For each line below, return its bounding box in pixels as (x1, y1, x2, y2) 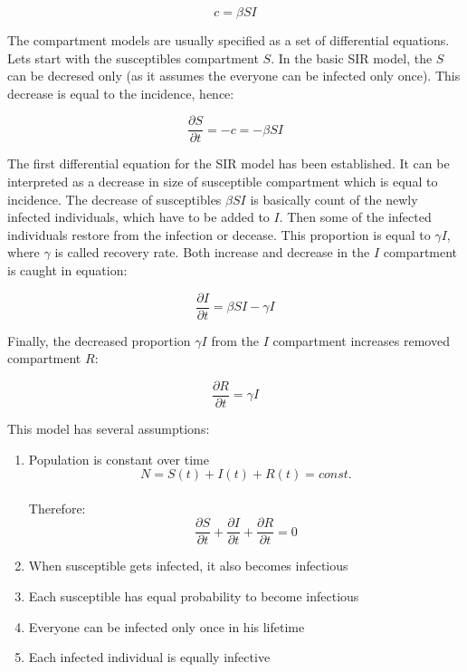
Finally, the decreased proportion (7, 331, 191, 350)
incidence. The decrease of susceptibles (7, 189, 222, 208)
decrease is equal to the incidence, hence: (7, 83, 234, 102)
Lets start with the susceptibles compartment (7, 48, 259, 67)
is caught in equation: (7, 261, 128, 279)
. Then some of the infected (279, 207, 432, 226)
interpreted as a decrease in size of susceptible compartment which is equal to (7, 172, 438, 191)
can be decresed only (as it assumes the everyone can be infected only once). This (7, 66, 461, 85)
